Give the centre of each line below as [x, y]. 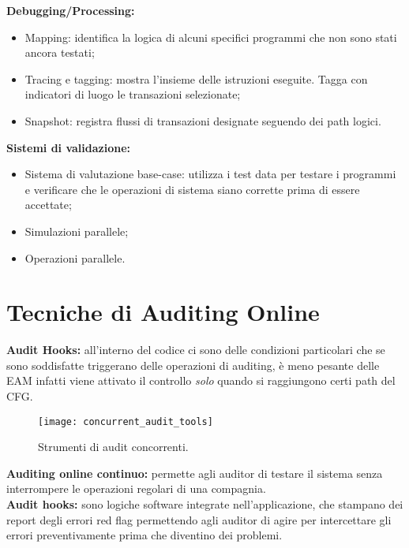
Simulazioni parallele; [77, 231]
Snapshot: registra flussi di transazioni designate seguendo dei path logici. [203, 120]
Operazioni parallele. [75, 257]
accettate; [48, 205]
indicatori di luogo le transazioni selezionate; [133, 94]
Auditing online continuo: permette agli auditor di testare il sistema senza [195, 473]
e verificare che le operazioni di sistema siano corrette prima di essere [192, 189]
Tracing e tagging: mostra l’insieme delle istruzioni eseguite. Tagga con [196, 78]
